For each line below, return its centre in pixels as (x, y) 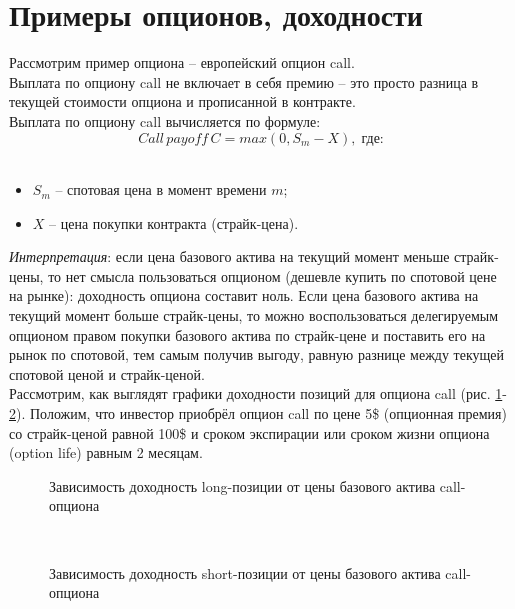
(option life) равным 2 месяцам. (106, 452)
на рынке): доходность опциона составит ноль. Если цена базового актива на (244, 295)
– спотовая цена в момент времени (161, 189)
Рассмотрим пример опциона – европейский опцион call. (182, 62)
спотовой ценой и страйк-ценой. (107, 373)
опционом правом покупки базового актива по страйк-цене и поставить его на (247, 334)
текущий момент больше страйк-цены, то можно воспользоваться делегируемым (254, 315)
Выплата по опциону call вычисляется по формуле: (165, 120)
